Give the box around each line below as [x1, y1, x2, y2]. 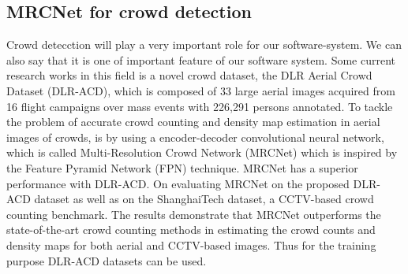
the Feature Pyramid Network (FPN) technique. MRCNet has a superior [6, 159, 358, 176]
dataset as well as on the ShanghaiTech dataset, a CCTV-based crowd [34, 191, 374, 207]
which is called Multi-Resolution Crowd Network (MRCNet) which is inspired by [6, 144, 398, 161]
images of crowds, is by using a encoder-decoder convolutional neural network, [6, 128, 384, 145]
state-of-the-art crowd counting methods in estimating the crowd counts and [6, 221, 376, 238]
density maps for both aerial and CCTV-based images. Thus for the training [6, 236, 376, 253]
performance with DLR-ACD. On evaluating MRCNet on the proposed [6, 175, 350, 191]
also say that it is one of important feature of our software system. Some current [6, 51, 395, 68]
